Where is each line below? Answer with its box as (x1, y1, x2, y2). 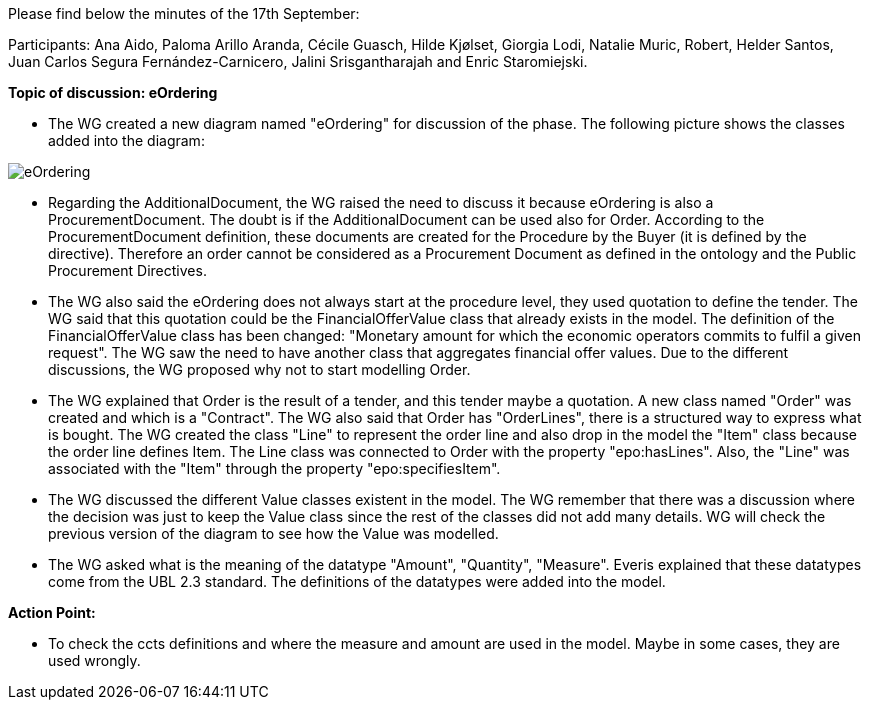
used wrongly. (48, 652, 141, 669)
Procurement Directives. (48, 262, 207, 279)
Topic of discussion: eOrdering (8, 84, 218, 101)
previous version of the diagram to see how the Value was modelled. (48, 525, 499, 542)
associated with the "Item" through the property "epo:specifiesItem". (48, 460, 501, 477)
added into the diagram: (48, 132, 205, 149)
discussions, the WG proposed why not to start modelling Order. (48, 361, 471, 378)
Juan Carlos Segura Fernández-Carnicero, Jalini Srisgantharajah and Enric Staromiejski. (8, 53, 588, 70)
